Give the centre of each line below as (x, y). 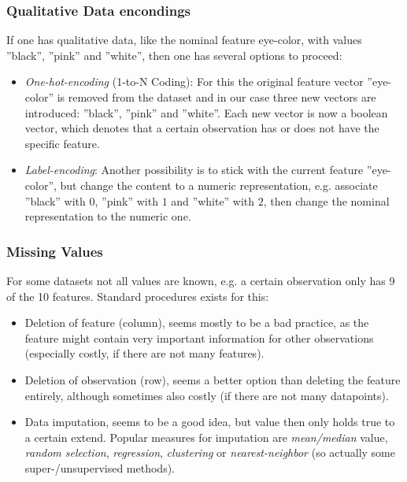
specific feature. (62, 143)
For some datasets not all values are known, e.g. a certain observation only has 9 (201, 280)
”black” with (55, 200)
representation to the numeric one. (108, 216)
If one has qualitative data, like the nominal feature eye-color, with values (184, 40)
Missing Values (55, 251)
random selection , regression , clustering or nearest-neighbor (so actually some (210, 452)
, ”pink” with (126, 200)
